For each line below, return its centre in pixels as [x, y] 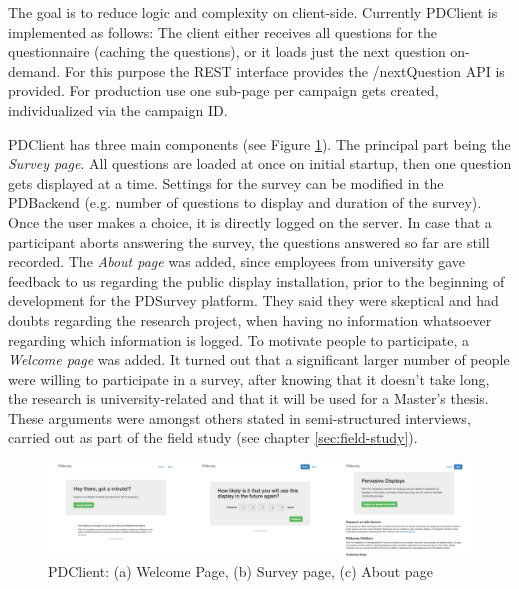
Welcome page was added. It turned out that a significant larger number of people [259, 359]
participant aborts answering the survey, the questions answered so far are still [249, 241]
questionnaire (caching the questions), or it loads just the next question [227, 51]
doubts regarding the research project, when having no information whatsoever [250, 319]
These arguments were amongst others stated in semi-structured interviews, [239, 417]
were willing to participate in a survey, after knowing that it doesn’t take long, [249, 378]
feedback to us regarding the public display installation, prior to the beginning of [256, 280]
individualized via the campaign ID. [118, 109]
